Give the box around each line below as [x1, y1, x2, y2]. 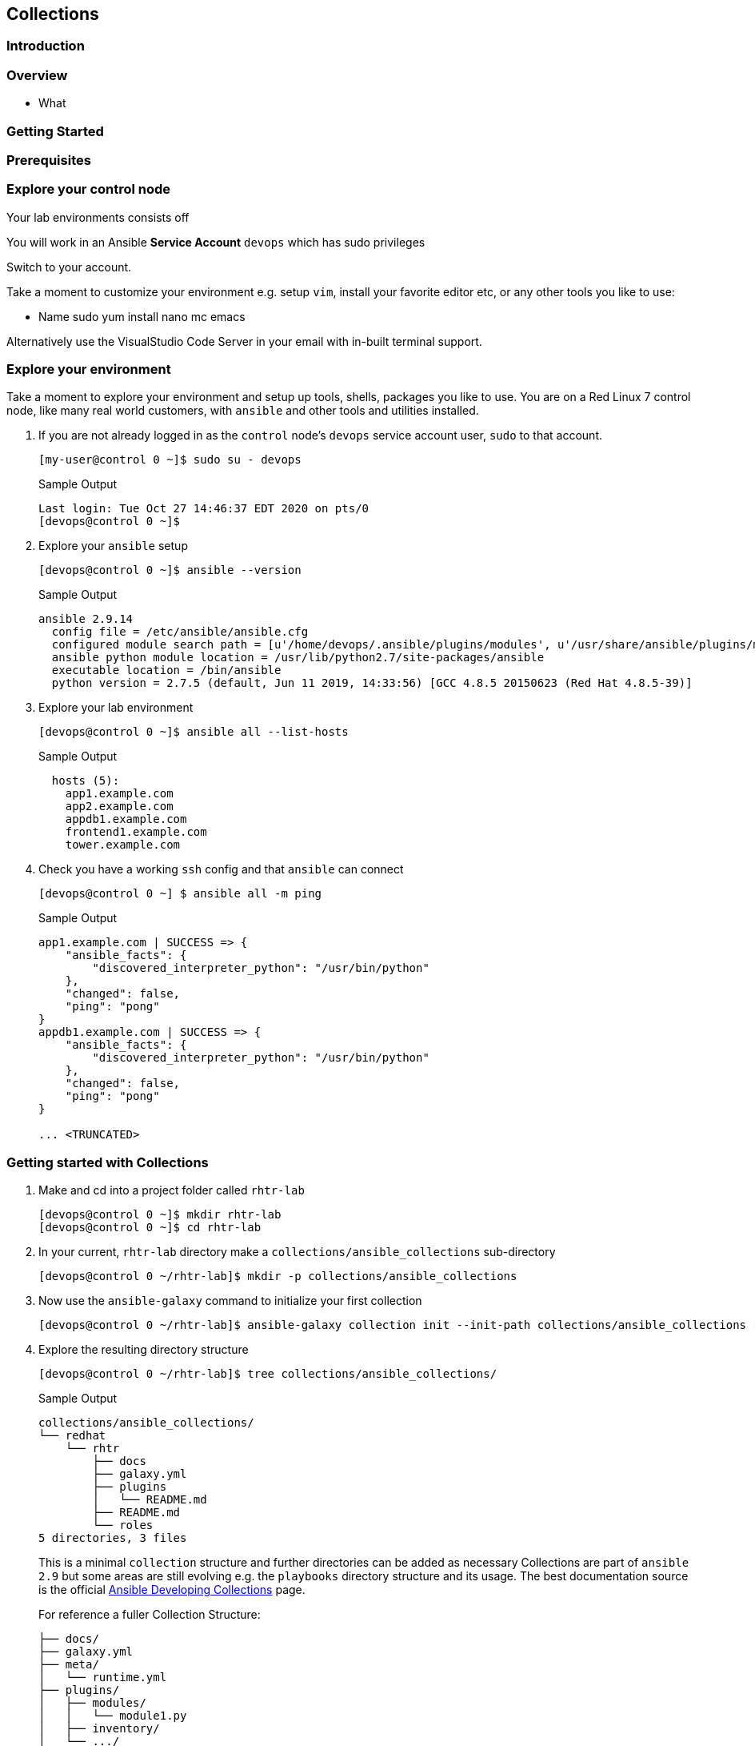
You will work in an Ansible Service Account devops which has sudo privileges [6, 235, 425, 249]
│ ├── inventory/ [38, 1722, 160, 1736]
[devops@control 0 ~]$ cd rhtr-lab [38, 1221, 262, 1234]
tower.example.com [65, 838, 181, 852]
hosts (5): [51, 774, 120, 788]
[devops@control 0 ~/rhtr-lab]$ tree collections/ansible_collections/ [38, 1367, 497, 1381]
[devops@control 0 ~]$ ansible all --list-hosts [38, 725, 349, 739]
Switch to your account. [6, 259, 132, 274]
